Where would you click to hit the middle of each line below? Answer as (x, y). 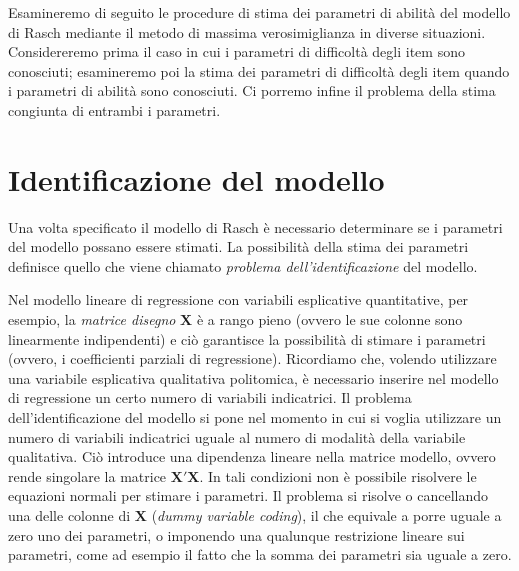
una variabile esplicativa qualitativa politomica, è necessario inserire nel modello (253, 377)
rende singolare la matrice (87, 475)
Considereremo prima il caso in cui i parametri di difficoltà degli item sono (236, 51)
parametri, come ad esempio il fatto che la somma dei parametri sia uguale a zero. (260, 554)
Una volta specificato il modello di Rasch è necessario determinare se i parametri (255, 226)
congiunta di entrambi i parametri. (114, 109)
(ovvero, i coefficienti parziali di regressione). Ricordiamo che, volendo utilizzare (252, 358)
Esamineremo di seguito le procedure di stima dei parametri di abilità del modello (259, 12)
